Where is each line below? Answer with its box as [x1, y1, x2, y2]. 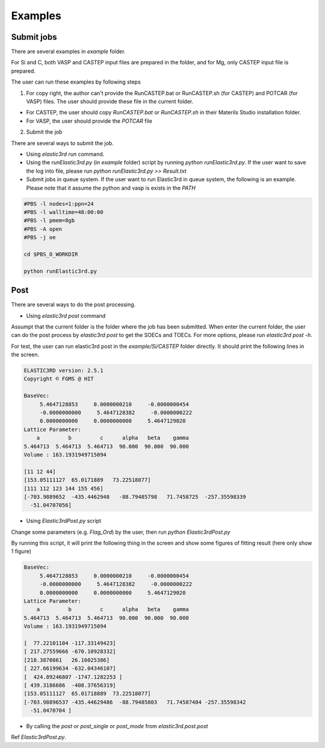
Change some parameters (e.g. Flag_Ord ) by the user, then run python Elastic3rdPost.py [11, 528, 231, 536]
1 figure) [11, 548, 32, 555]
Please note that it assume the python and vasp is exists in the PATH [26, 184, 196, 191]
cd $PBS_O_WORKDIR [23, 250, 78, 258]
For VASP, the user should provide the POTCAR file [26, 117, 153, 125]
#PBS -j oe [23, 234, 56, 241]
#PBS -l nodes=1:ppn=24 [23, 200, 94, 207]
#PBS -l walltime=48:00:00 [23, 208, 104, 215]
